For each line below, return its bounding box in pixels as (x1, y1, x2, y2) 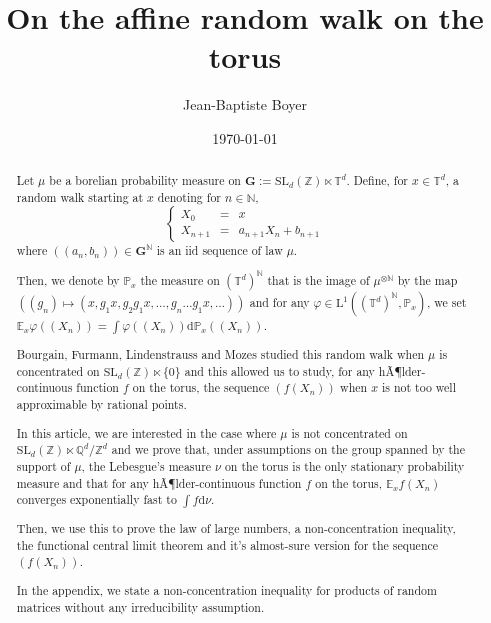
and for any (249, 294, 310, 311)
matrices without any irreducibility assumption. (16, 598, 265, 615)
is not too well (381, 379, 456, 396)
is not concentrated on (291, 424, 408, 441)
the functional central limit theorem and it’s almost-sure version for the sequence (16, 536, 439, 553)
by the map (397, 272, 458, 289)
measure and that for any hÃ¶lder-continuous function (16, 474, 302, 491)
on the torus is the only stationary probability (224, 457, 465, 474)
